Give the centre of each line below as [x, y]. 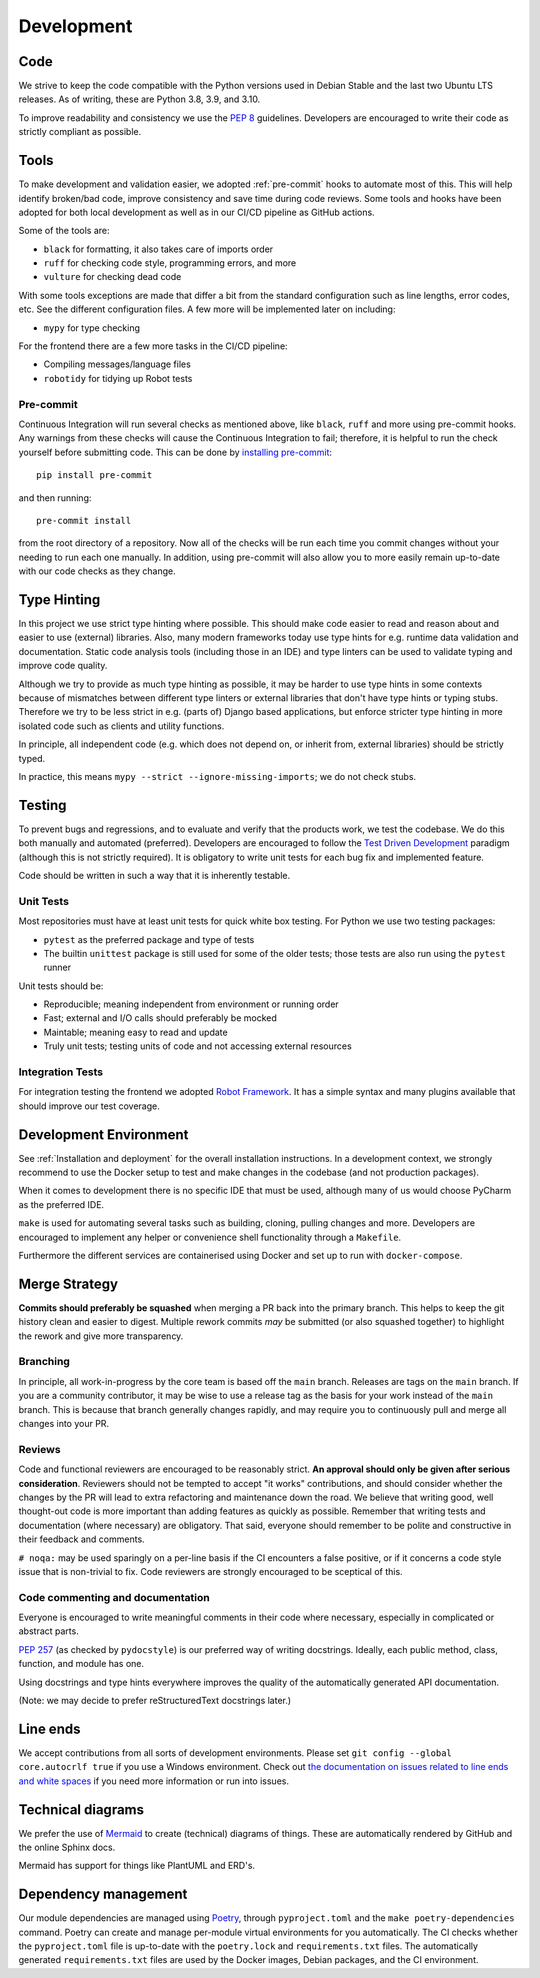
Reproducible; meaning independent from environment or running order [191, 1004]
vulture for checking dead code [112, 277]
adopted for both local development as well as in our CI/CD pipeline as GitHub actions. [196, 212]
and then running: [55, 497]
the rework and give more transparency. [101, 1336]
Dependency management [103, 1894]
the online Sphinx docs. [67, 1847]
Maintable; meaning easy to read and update [136, 1032]
